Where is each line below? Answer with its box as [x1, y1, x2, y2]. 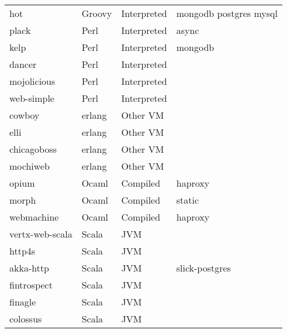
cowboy [9, 108, 40, 122]
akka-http [9, 261, 50, 274]
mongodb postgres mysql [176, 6, 278, 20]
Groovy [81, 6, 112, 20]
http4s [9, 244, 36, 258]
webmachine [9, 210, 59, 224]
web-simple [9, 91, 54, 105]
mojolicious [9, 74, 56, 88]
